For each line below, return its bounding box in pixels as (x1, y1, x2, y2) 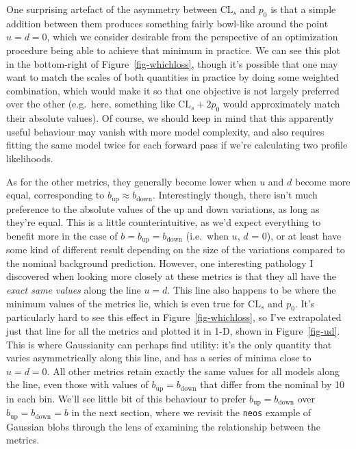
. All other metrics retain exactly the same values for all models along (47, 363, 340, 378)
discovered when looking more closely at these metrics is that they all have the (6, 269, 336, 283)
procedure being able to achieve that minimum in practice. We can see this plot (6, 42, 340, 57)
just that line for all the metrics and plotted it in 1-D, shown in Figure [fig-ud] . (6, 323, 340, 337)
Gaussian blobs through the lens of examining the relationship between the (6, 419, 321, 433)
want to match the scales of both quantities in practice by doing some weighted (6, 70, 340, 84)
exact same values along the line (6, 283, 141, 296)
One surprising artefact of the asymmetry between (6, 2, 217, 16)
